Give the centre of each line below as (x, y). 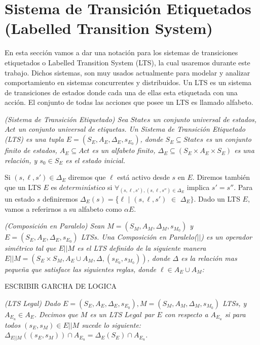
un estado (20, 199)
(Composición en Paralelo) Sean (55, 226)
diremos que (87, 177)
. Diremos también (221, 177)
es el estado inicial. (95, 160)
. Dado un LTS (217, 199)
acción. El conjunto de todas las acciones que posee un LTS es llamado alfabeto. (129, 102)
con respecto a (186, 314)
